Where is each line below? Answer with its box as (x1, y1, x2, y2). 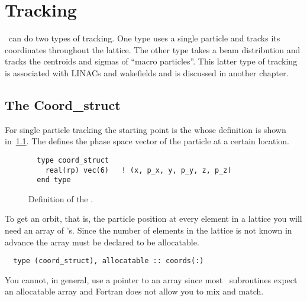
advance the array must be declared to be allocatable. (5, 235, 199, 248)
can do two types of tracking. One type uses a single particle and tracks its (8, 32, 280, 44)
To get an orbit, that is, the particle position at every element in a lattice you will (5, 212, 302, 225)
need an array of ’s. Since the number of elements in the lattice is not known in (5, 224, 292, 237)
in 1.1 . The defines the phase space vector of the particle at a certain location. (5, 135, 290, 147)
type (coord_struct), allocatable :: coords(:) (13, 257, 204, 266)
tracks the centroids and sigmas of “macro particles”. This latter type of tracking (5, 55, 298, 67)
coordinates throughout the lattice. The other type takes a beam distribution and (5, 43, 300, 56)
